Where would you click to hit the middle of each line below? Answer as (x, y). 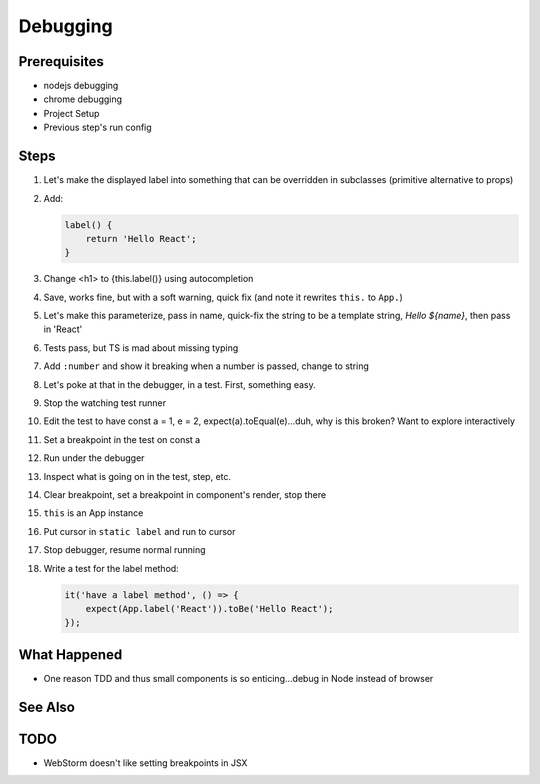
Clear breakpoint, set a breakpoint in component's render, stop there (185, 494)
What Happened (70, 654)
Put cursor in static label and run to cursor (139, 531)
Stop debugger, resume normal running (124, 550)
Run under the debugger (94, 458)
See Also (46, 706)
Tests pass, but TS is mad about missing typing (141, 347)
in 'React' (63, 329)
